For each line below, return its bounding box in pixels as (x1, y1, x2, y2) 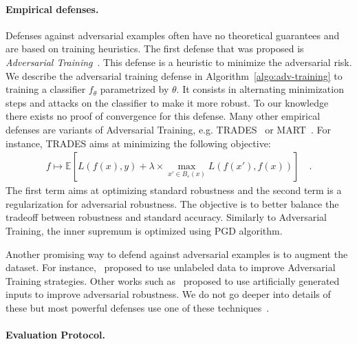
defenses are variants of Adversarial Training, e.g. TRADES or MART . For (6, 122, 331, 136)
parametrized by (100, 82, 169, 96)
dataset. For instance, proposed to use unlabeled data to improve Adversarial (6, 260, 336, 275)
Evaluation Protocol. (6, 327, 105, 342)
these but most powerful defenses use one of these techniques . (6, 300, 270, 314)
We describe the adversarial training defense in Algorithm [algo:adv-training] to (6, 68, 343, 83)
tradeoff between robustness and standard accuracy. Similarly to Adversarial (6, 210, 327, 224)
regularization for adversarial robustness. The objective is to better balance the (6, 196, 339, 211)
